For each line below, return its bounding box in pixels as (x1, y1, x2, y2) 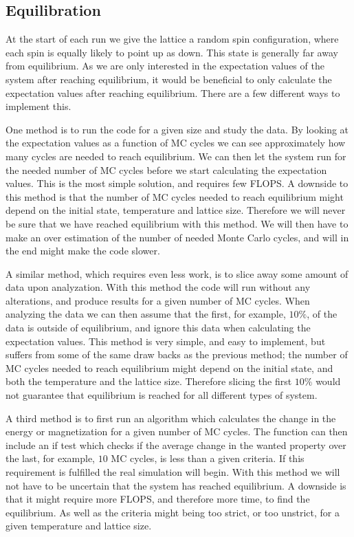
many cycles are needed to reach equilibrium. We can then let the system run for (5, 149, 346, 163)
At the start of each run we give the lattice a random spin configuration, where (5, 32, 339, 46)
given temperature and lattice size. (5, 518, 152, 533)
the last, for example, (5, 451, 96, 465)
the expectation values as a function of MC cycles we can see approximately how (5, 135, 346, 150)
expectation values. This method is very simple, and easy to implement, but (5, 333, 326, 348)
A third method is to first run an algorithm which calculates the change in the (5, 410, 336, 425)
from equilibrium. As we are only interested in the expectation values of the (5, 58, 324, 73)
